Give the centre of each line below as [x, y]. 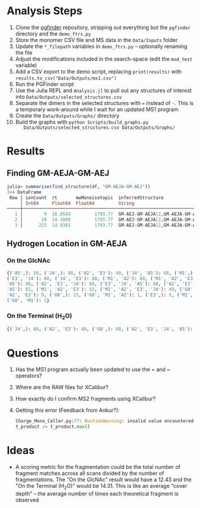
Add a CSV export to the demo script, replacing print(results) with [99, 71]
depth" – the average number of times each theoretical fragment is [97, 493]
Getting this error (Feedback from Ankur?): [67, 410]
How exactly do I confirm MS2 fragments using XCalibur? [85, 399]
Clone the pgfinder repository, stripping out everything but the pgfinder [103, 27]
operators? [28, 376]
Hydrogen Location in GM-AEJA [67, 244]
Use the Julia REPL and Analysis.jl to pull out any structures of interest [104, 90]
